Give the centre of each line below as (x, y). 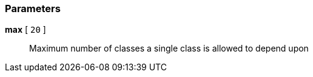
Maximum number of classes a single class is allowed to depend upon (169, 49)
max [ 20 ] (25, 30)
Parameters (33, 8)
